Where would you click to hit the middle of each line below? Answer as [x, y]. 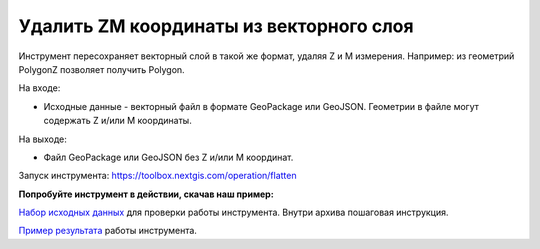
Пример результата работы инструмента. [107, 231]
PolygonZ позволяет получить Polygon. [101, 69]
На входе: [39, 88]
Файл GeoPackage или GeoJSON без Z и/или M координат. [168, 157]
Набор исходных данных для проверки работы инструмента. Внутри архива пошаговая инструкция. [233, 212]
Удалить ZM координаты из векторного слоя [216, 26]
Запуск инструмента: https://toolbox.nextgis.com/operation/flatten [157, 176]
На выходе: [42, 139]
